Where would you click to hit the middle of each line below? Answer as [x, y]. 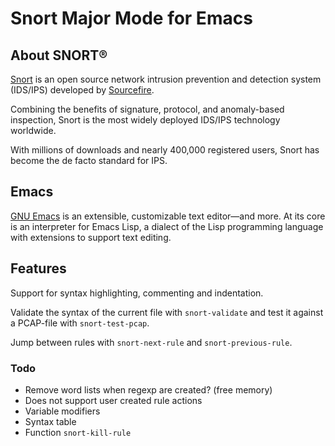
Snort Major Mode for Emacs [131, 18]
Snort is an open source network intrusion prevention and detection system [166, 79]
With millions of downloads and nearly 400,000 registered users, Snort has [165, 150]
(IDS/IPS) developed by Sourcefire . [82, 90]
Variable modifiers [62, 411]
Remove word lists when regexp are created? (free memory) [148, 389]
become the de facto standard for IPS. [89, 160]
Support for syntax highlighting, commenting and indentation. [137, 293]
